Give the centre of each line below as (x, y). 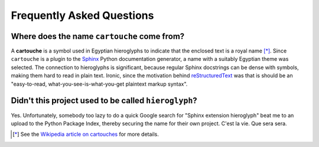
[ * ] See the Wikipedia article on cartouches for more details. (86, 134)
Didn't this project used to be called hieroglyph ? (104, 101)
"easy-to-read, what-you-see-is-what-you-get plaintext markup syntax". (99, 84)
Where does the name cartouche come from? (98, 36)
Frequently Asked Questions (82, 15)
